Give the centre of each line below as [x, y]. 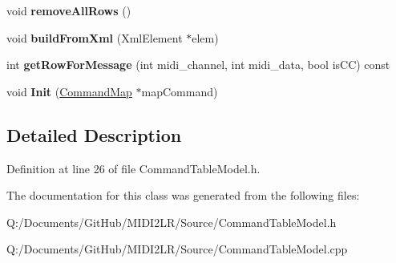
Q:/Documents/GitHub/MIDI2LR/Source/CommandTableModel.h [172, 222]
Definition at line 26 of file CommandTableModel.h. [133, 168]
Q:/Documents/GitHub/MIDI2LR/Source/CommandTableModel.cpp [177, 249]
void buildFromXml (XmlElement [95, 37]
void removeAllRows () [69, 10]
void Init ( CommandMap [69, 91]
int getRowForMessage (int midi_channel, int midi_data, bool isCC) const [198, 65]
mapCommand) [180, 91]
